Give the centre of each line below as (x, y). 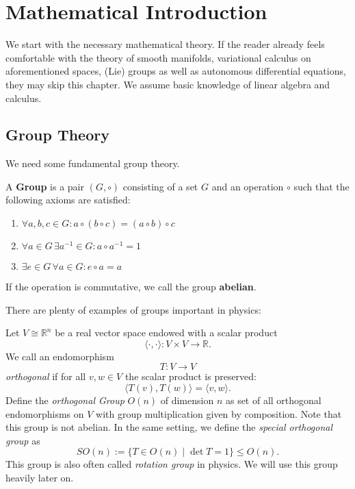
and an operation (248, 186)
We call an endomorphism (60, 356)
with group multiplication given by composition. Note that (219, 413)
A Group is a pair (45, 186)
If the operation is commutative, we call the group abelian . (131, 287)
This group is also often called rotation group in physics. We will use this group (172, 464)
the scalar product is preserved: (191, 376)
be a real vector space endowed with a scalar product (166, 333)
